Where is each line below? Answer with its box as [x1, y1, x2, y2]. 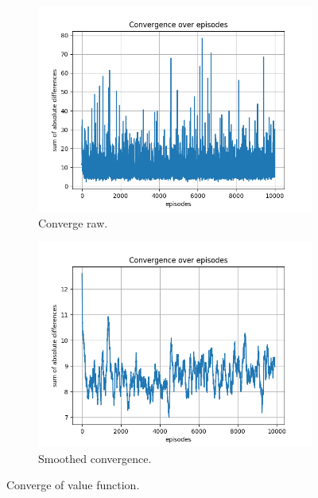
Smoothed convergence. [38, 449, 152, 466]
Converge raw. [38, 214, 108, 231]
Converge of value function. [6, 477, 140, 493]
